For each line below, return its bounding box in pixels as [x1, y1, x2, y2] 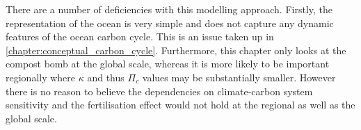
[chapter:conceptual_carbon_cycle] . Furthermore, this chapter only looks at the [6, 42, 346, 57]
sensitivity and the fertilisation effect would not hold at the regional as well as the [6, 97, 355, 112]
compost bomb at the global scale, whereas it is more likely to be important [6, 56, 330, 71]
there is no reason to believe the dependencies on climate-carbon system [6, 83, 313, 98]
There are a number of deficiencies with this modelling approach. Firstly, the [6, 2, 333, 16]
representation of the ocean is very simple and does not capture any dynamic [6, 15, 334, 30]
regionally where [6, 70, 76, 84]
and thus [87, 70, 125, 84]
